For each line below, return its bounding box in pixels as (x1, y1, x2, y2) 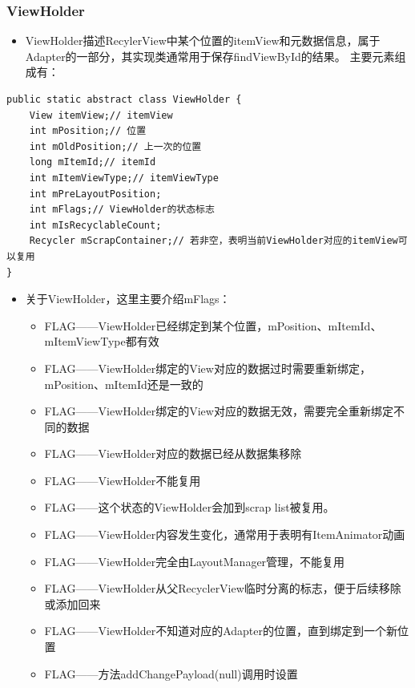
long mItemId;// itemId (29, 156, 156, 168)
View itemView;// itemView (29, 109, 173, 121)
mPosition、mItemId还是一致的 (44, 375, 203, 392)
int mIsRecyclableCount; (29, 219, 162, 231)
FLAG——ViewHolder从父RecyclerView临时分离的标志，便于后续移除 (44, 580, 401, 597)
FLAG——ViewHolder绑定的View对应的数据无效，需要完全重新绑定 (44, 403, 393, 419)
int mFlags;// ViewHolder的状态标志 (29, 204, 215, 216)
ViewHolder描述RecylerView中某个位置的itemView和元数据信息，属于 (25, 32, 381, 49)
